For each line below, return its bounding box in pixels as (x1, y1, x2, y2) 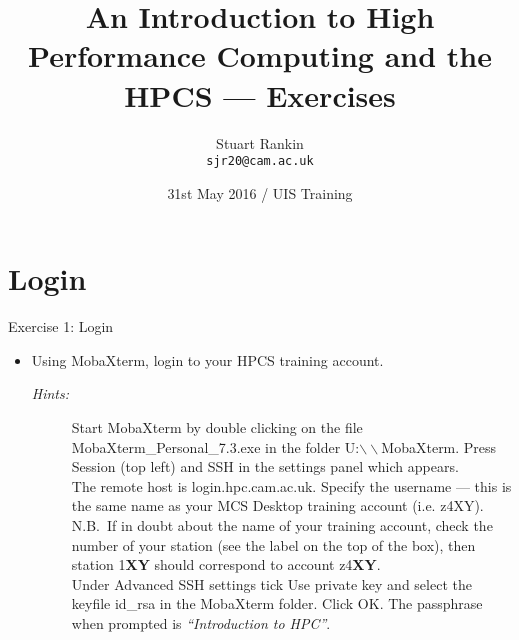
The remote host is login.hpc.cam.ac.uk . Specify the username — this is (71, 475, 512, 496)
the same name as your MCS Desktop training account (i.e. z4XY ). (71, 495, 484, 516)
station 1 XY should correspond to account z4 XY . (71, 554, 381, 575)
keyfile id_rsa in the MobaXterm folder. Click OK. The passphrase (71, 593, 483, 614)
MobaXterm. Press (381, 436, 497, 457)
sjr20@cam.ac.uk (206, 154, 314, 169)
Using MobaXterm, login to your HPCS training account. (31, 349, 384, 370)
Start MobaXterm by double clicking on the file (71, 417, 363, 438)
